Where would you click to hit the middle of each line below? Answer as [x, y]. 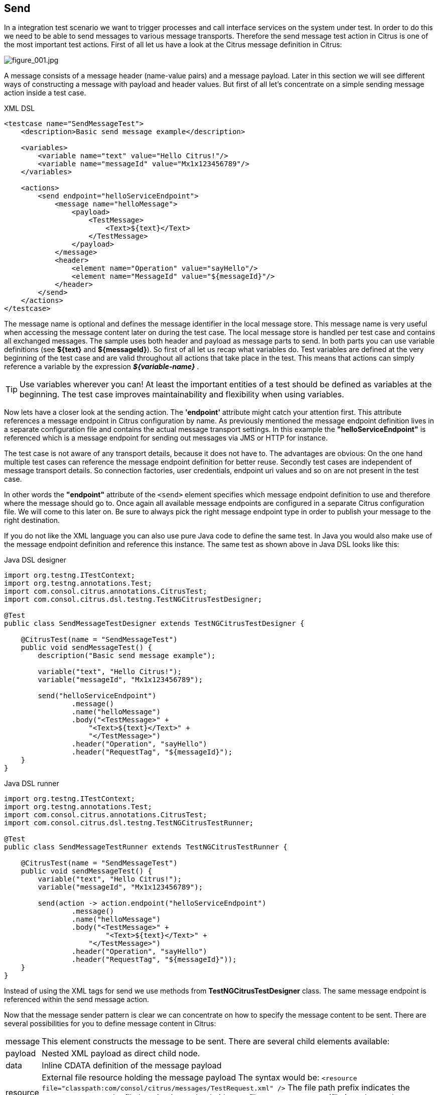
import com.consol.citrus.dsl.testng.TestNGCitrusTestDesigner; [133, 599]
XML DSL [20, 108]
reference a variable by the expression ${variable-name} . [102, 367]
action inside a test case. [45, 93]
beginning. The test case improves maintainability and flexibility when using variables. [182, 395]
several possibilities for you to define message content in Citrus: [110, 1024]
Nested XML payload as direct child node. [121, 1054]
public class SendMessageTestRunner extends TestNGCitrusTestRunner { [146, 847]
